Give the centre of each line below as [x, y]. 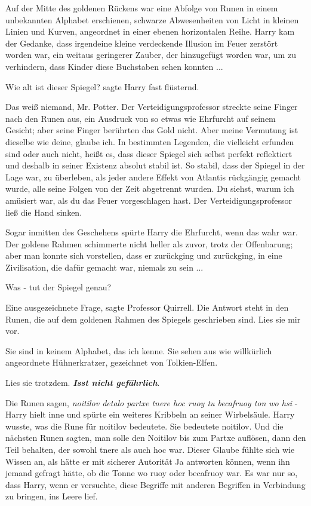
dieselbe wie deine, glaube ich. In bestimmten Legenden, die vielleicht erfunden [150, 141]
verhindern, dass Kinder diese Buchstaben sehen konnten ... [114, 66]
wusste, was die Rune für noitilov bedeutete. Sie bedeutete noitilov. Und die [144, 426]
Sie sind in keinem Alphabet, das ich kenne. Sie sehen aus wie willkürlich [139, 350]
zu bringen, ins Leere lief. [52, 496]
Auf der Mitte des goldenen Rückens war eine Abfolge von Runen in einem [142, 8]
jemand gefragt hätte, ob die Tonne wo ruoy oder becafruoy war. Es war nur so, [152, 473]
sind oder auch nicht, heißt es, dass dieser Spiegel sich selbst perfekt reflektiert [149, 153]
